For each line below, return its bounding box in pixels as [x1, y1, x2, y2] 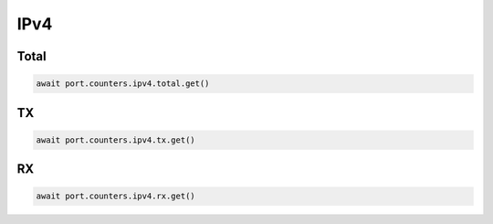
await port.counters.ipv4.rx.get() [36, 191, 195, 201]
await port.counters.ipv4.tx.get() [36, 134, 195, 145]
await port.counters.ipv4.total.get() [36, 79, 210, 89]
